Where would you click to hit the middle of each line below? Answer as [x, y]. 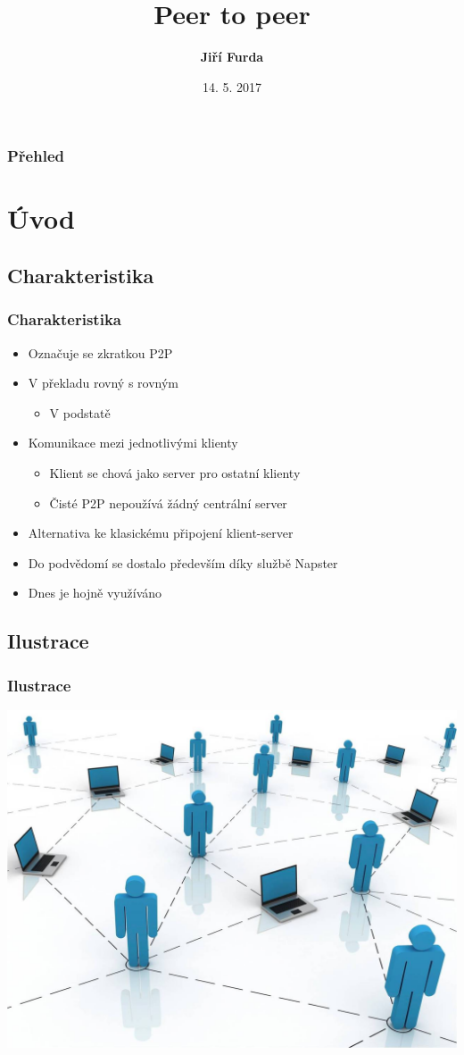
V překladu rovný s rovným [104, 383]
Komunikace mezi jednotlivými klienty [133, 443]
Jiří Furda [232, 57]
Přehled [36, 156]
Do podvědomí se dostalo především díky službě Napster [183, 562]
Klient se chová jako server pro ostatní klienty [175, 472]
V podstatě [80, 412]
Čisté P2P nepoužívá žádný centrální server [168, 502]
